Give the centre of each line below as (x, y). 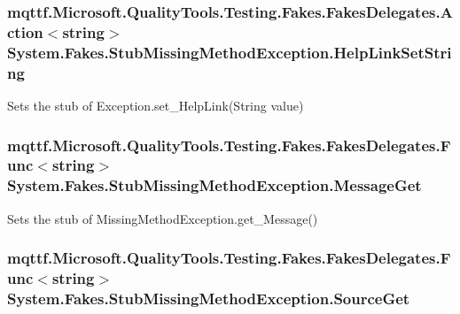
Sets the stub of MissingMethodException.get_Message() (163, 218)
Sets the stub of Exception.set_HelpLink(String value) (156, 105)
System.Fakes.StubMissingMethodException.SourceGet (209, 298)
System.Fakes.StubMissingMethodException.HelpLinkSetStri (230, 52)
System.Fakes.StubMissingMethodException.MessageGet (214, 185)
